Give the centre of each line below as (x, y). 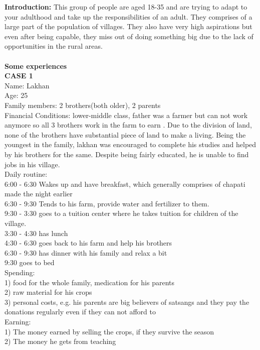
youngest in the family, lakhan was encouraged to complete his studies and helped (131, 144)
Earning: (18, 321)
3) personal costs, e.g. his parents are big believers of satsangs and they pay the (127, 302)
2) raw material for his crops (48, 292)
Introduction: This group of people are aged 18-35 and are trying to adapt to (126, 7)
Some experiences (36, 66)
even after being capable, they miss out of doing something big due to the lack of (129, 36)
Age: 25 (16, 95)
